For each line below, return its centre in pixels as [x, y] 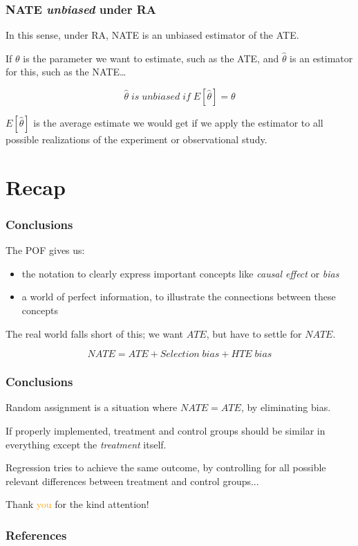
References [36, 535]
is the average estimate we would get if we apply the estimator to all [178, 122]
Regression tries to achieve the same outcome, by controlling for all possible [166, 467]
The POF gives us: [45, 250]
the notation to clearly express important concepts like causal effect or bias [180, 273]
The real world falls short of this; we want [94, 333]
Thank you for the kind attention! [77, 504]
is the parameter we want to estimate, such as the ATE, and [151, 58]
